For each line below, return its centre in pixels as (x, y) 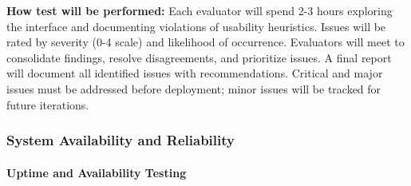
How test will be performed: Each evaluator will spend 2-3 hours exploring (200, 10)
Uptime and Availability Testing (97, 172)
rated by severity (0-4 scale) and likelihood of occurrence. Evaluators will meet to (205, 42)
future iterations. (48, 104)
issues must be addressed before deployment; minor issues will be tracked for (194, 88)
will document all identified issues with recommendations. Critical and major (195, 73)
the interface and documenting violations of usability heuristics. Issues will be (196, 26)
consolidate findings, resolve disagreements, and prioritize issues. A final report (199, 57)
